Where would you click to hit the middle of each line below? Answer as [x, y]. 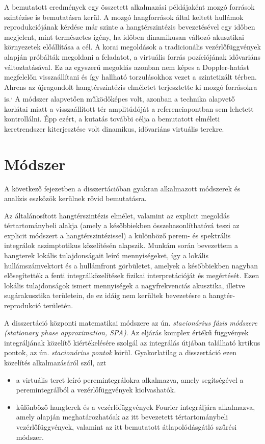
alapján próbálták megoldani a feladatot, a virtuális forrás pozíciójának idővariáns [132, 56]
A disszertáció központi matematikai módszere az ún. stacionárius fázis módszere [131, 322]
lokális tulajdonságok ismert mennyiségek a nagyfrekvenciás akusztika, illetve [125, 285]
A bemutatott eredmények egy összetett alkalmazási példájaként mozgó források [129, 7]
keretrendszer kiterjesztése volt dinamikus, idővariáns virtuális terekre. [114, 128]
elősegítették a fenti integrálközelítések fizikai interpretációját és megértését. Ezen [132, 275]
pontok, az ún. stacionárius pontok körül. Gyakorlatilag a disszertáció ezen [121, 352]
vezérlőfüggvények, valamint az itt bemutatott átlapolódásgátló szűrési [126, 426]
